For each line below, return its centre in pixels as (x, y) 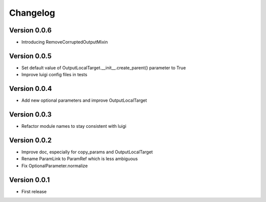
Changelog (32, 13)
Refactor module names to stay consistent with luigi (74, 126)
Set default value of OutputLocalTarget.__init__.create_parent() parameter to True (104, 68)
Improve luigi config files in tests (54, 75)
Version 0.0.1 (30, 180)
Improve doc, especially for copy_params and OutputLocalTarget (87, 152)
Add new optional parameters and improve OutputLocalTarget (84, 100)
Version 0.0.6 (30, 30)
